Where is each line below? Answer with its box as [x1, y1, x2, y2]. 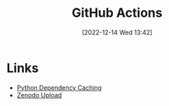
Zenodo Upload [16, 91, 62, 99]
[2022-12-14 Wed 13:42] [81, 28, 153, 37]
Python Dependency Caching [16, 83, 102, 92]
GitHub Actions [72, 5, 163, 21]
